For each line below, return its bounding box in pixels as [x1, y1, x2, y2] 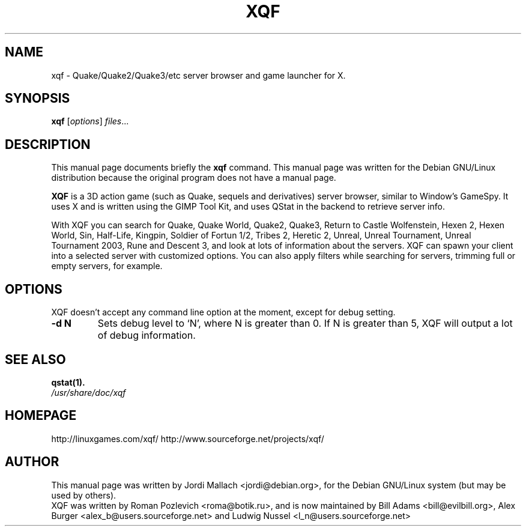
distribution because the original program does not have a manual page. [51, 172, 336, 183]
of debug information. [97, 329, 196, 342]
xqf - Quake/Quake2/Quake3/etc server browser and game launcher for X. [51, 70, 346, 80]
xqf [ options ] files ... [51, 116, 129, 127]
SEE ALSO [5, 351, 66, 367]
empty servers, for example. [51, 261, 163, 272]
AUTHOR [5, 454, 59, 470]
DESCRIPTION [5, 136, 91, 152]
